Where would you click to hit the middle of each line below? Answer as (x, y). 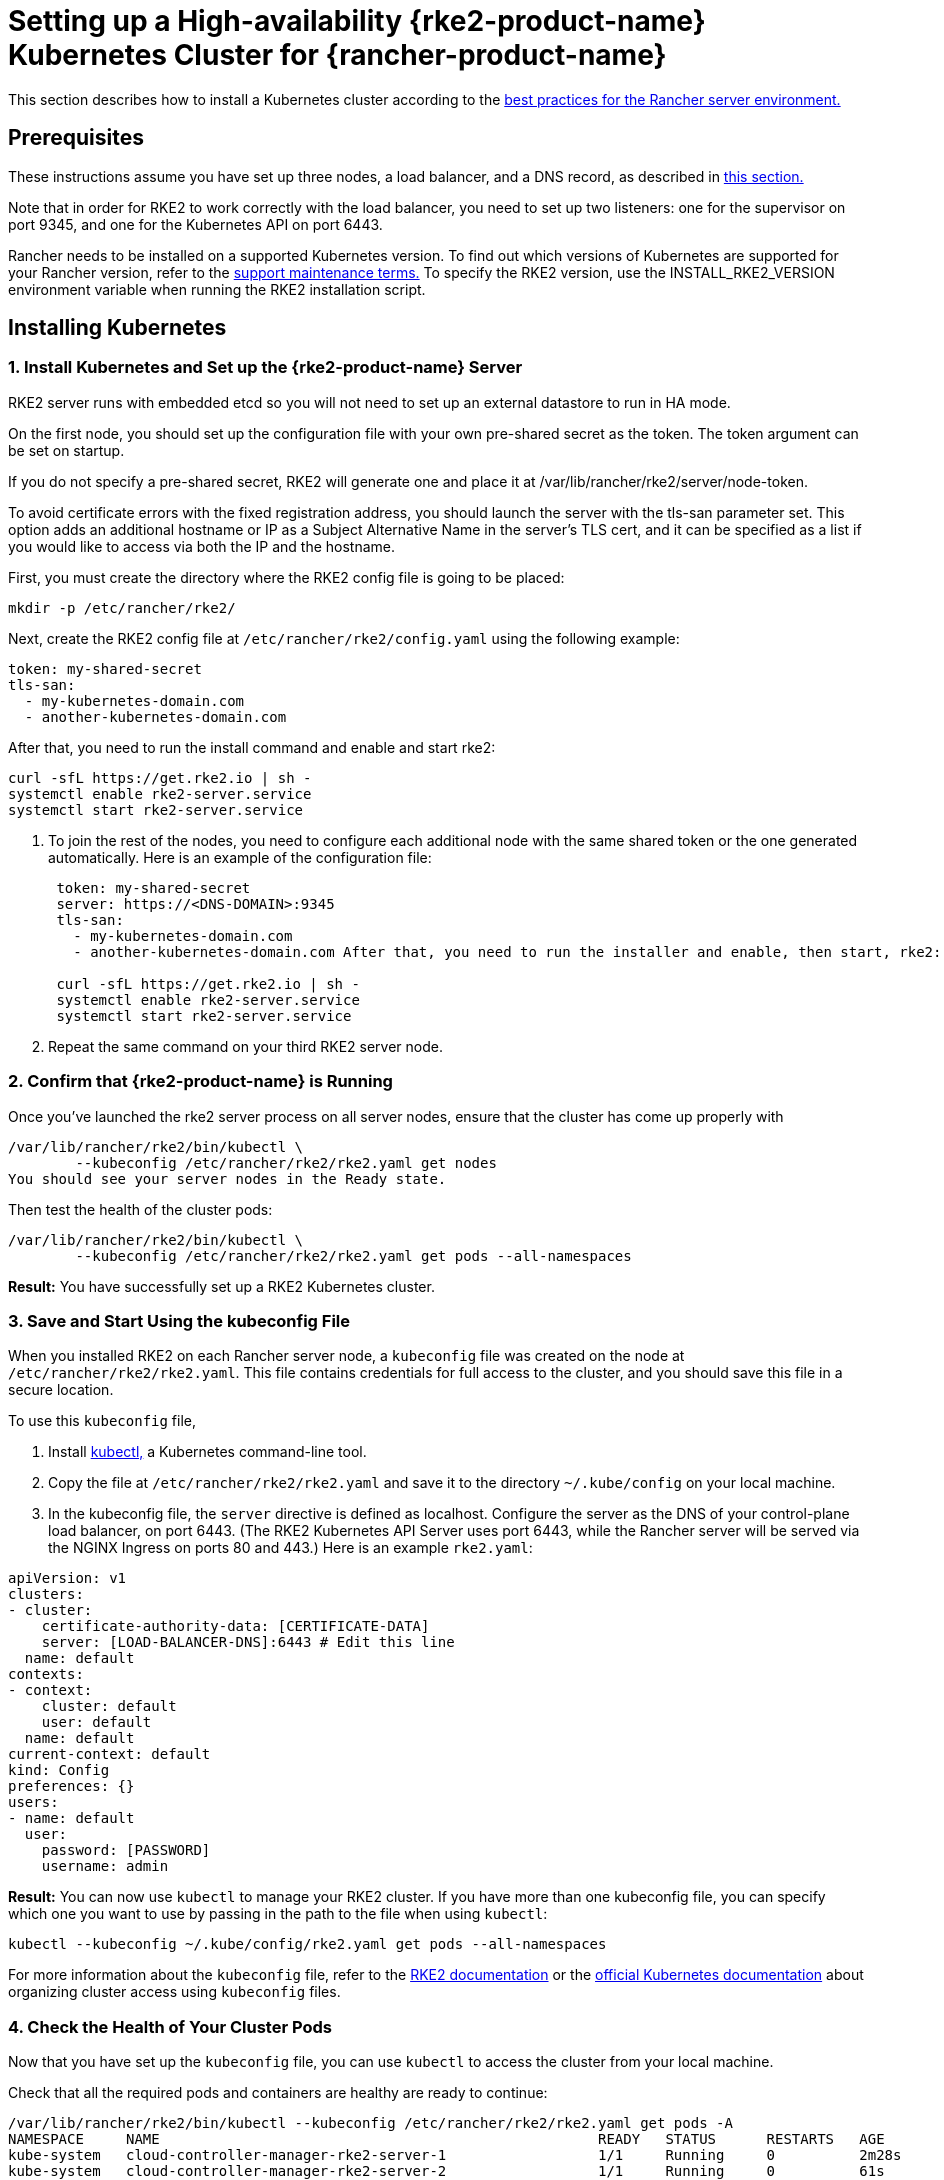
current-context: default (109, 1754)
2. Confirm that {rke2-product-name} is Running (200, 1081)
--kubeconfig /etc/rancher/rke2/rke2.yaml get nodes (286, 1162)
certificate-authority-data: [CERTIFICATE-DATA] (235, 1626)
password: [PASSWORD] (126, 1850)
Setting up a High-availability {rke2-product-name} (357, 21)
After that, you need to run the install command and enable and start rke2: (252, 747)
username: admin (105, 1866)
